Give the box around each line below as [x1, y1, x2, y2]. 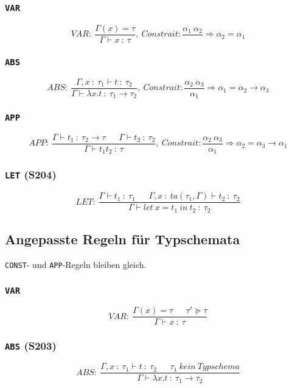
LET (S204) [5, 167, 57, 182]
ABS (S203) [5, 338, 57, 353]
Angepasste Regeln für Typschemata [5, 230, 240, 249]
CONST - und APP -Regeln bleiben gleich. [5, 258, 147, 270]
